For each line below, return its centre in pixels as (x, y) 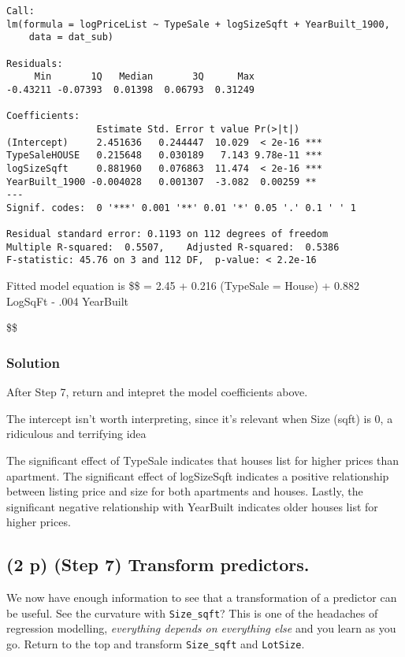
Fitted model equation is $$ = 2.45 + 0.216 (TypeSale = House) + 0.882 (183, 286)
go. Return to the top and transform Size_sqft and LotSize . (156, 643)
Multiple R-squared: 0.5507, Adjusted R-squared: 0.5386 (173, 247)
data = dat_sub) (71, 37)
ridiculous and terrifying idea (76, 434)
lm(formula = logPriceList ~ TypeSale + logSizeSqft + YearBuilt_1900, (198, 24)
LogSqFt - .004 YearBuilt (68, 301)
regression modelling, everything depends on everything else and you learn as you (201, 628)
